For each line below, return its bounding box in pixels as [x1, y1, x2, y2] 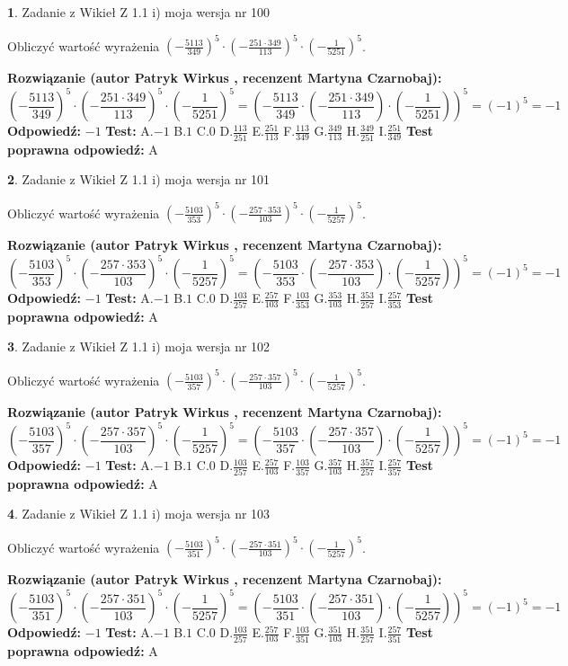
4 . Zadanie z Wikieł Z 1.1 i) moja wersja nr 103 [7, 504, 271, 523]
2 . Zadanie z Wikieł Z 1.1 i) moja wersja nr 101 [7, 170, 271, 189]
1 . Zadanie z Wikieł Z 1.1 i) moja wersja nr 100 [7, 3, 271, 21]
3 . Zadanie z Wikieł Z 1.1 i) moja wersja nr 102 [7, 337, 271, 356]
